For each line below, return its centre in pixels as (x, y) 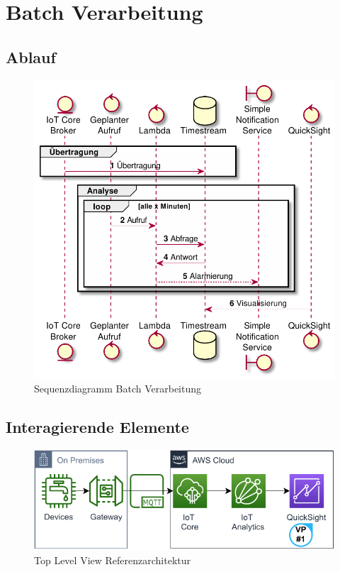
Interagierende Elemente (97, 426)
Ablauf (31, 56)
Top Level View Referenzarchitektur (112, 560)
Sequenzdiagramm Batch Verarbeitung (118, 388)
